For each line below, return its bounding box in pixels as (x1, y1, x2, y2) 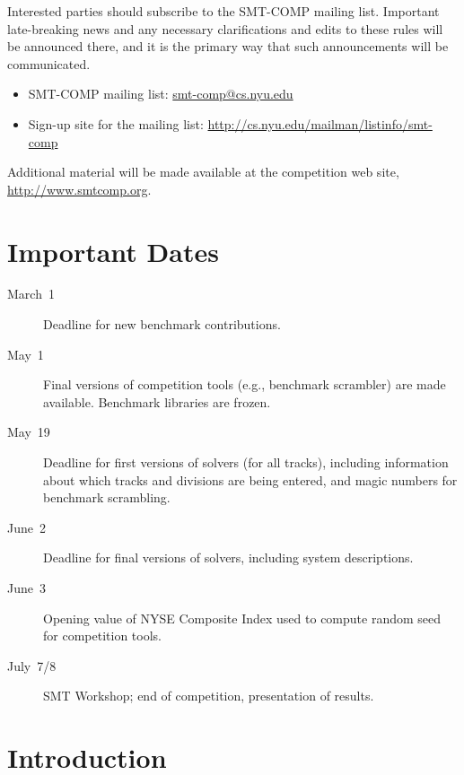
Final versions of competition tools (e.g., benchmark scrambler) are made (43, 375, 446, 394)
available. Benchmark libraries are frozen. (43, 392, 271, 411)
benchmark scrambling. (43, 488, 171, 507)
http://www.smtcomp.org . (7, 179, 152, 198)
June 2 (7, 518, 46, 536)
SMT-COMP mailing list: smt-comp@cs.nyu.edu (28, 84, 293, 103)
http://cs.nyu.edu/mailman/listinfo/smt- (207, 114, 433, 133)
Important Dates (7, 232, 219, 269)
